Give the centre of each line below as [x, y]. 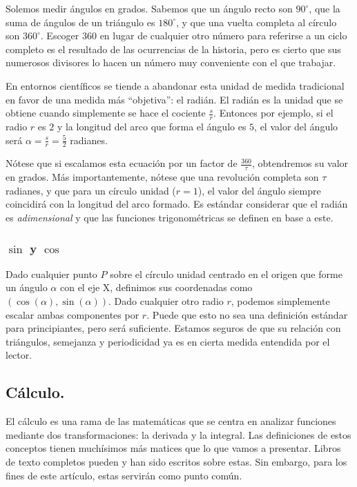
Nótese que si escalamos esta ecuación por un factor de [122, 163]
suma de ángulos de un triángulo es [80, 22]
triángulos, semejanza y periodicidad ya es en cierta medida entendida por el [168, 341]
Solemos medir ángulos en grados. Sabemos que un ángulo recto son [149, 8]
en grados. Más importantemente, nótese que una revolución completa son [162, 177]
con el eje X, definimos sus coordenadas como [156, 287]
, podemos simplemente [280, 301]
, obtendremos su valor [300, 163]
